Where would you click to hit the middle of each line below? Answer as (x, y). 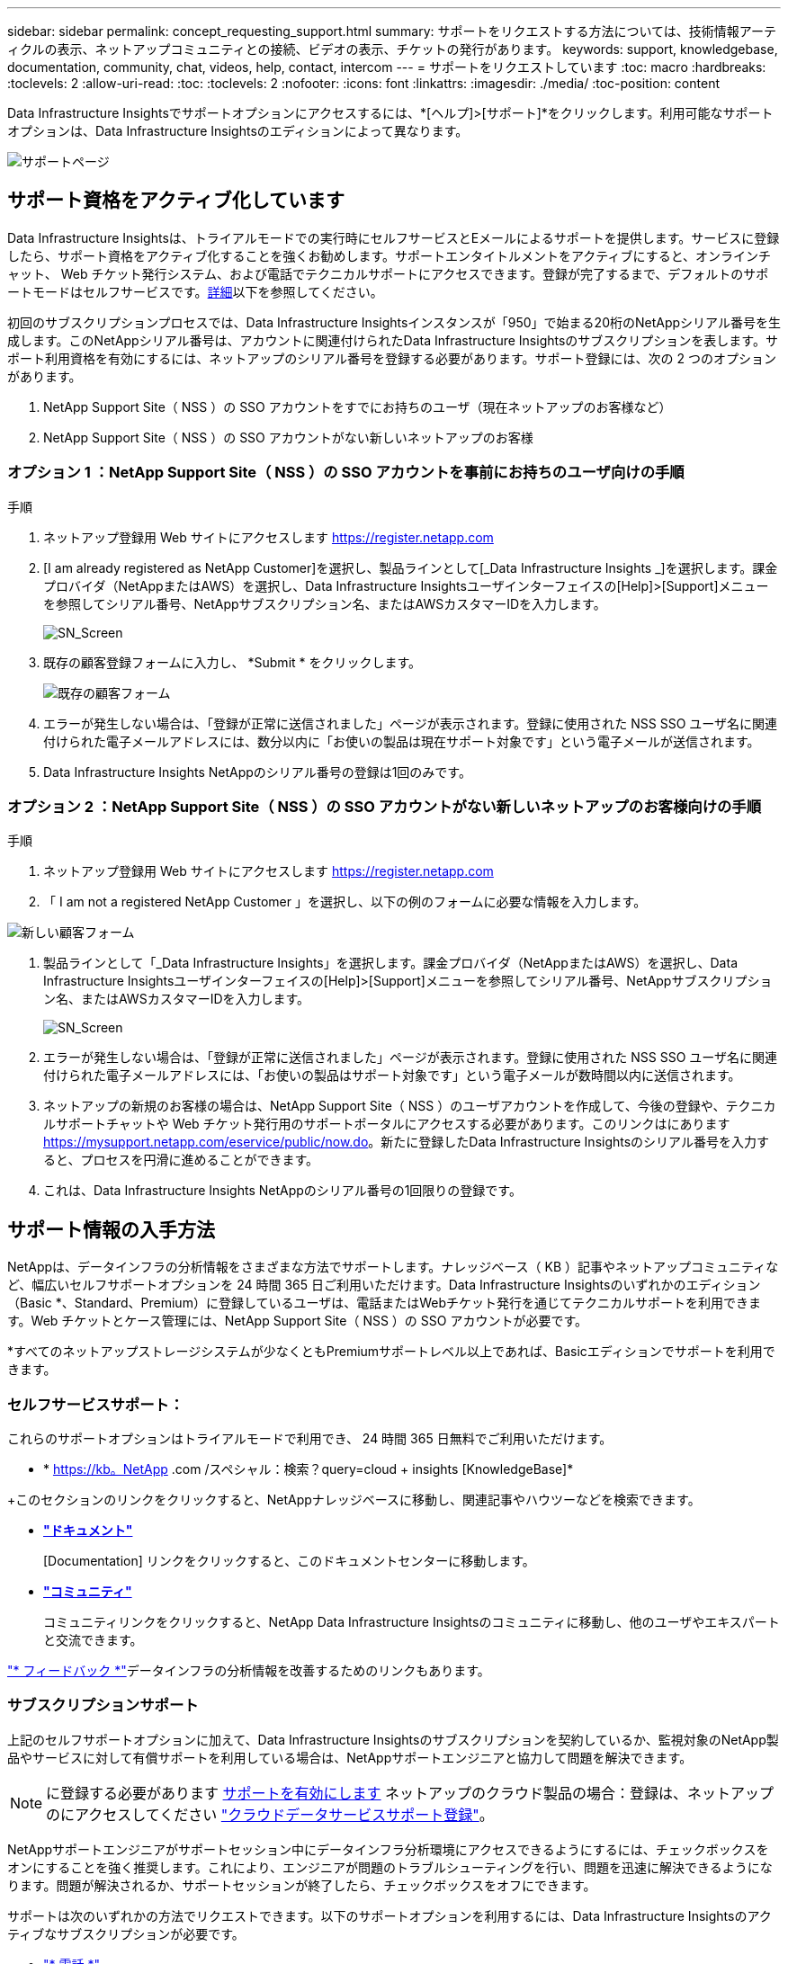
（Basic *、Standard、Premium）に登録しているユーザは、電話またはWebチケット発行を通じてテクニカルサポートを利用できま (385, 1303)
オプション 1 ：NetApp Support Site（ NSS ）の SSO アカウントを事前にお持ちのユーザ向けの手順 (346, 473)
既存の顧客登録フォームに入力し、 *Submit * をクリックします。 (233, 662)
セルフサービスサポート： (96, 1404)
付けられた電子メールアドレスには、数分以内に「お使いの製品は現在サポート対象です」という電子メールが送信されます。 (402, 741)
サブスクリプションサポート (103, 1705)
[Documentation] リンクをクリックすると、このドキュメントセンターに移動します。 (289, 1560)
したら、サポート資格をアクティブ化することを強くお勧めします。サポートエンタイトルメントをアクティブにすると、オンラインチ (390, 255)
